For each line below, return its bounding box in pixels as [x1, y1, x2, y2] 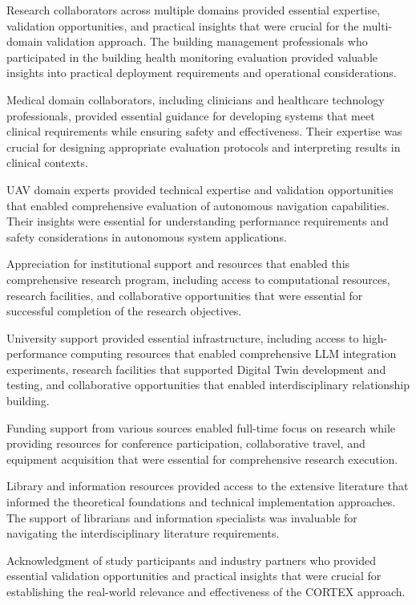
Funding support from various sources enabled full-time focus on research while [6, 419, 396, 436]
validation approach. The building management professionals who [46, 33, 368, 50]
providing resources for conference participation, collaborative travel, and [6, 435, 366, 452]
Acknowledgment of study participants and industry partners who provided [6, 551, 377, 568]
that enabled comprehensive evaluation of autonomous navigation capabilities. [6, 197, 390, 213]
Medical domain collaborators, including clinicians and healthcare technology [6, 91, 385, 108]
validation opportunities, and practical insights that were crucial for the [6, 17, 359, 34]
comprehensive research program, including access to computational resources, [6, 270, 390, 287]
